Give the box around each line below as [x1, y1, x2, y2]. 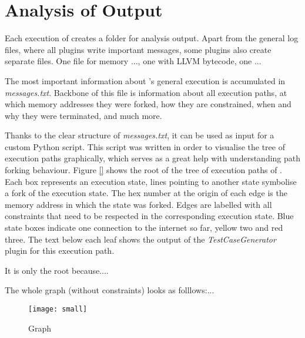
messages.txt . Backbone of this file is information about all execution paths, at [5, 86, 287, 98]
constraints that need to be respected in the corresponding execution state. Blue [5, 210, 294, 222]
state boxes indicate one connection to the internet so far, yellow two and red [5, 221, 283, 234]
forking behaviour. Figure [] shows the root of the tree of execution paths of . [5, 164, 283, 176]
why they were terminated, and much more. [5, 109, 162, 121]
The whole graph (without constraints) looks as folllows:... [5, 284, 214, 296]
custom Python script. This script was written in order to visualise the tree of [5, 140, 285, 153]
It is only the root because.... [5, 264, 109, 276]
